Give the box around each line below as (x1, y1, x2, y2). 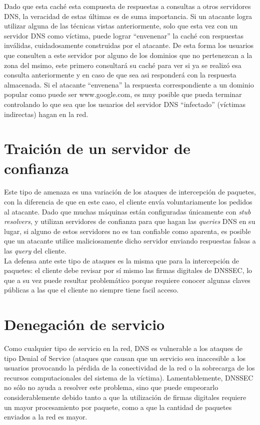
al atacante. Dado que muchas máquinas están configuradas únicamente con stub (4, 206, 251, 216)
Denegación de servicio (4, 314, 165, 334)
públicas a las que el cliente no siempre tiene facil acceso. (4, 284, 179, 295)
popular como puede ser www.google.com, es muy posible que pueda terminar (4, 89, 242, 99)
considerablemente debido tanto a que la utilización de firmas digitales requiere (4, 392, 246, 402)
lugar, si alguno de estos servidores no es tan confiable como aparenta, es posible (4, 225, 251, 236)
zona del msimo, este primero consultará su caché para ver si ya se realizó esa (4, 59, 241, 70)
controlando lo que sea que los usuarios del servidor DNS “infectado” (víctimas (4, 98, 246, 109)
